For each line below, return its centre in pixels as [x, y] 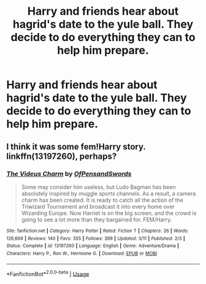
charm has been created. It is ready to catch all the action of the [102, 200]
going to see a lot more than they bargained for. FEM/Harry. [97, 220]
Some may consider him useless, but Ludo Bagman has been [98, 187]
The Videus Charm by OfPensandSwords [69, 174]
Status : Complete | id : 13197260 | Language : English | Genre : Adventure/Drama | [93, 246]
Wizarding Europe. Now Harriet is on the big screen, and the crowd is [109, 213]
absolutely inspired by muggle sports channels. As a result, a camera [109, 193]
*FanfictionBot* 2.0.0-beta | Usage [48, 273]
